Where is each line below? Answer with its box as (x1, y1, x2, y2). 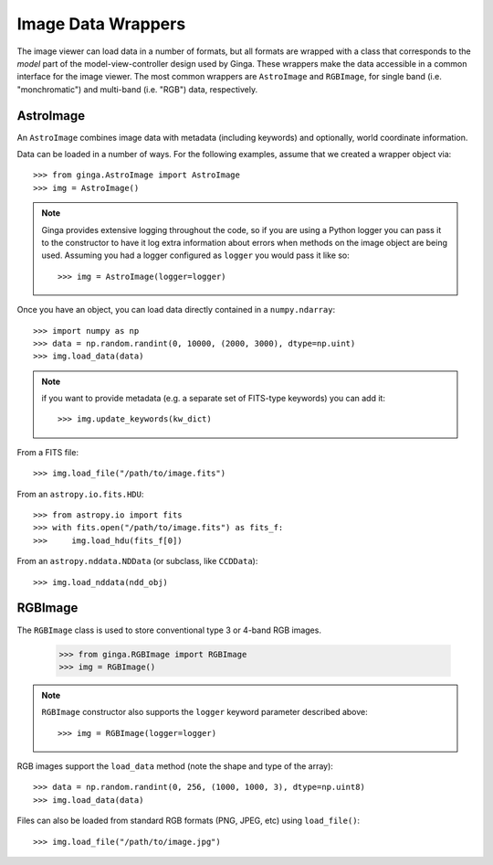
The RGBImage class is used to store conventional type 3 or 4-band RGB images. (16, 625, 321, 635)
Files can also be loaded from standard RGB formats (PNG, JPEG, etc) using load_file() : (16, 815, 361, 827)
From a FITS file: (16, 446, 79, 457)
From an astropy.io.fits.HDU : (16, 488, 144, 499)
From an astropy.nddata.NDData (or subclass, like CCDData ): (16, 556, 258, 567)
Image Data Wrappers (16, 14, 186, 34)
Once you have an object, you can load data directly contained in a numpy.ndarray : (16, 304, 336, 315)
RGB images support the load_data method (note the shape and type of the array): (16, 761, 333, 772)
